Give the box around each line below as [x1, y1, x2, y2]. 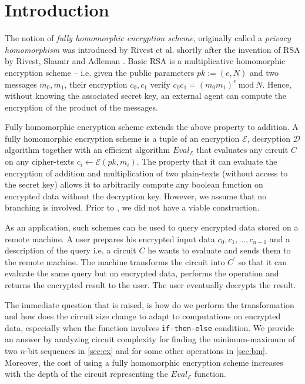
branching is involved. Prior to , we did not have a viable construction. [5, 201, 260, 213]
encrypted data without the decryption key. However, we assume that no [5, 189, 267, 202]
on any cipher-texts [5, 155, 74, 168]
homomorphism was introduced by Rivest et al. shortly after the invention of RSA [5, 43, 300, 55]
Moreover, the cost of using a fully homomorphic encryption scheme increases [5, 356, 283, 368]
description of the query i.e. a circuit [5, 244, 136, 256]
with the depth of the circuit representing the [5, 368, 168, 380]
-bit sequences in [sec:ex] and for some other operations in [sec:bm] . [25, 345, 267, 357]
